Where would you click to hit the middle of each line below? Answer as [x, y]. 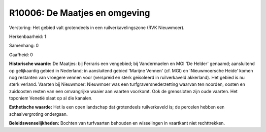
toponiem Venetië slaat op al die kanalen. [51, 98]
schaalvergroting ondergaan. [38, 114]
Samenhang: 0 [24, 46]
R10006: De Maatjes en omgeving [80, 13]
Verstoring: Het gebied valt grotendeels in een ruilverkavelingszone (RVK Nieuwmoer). [97, 28]
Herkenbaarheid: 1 [28, 36]
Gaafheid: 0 [21, 55]
